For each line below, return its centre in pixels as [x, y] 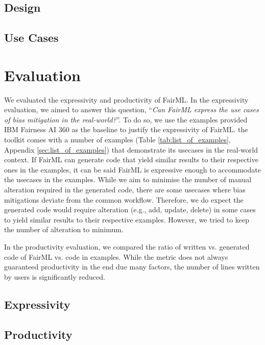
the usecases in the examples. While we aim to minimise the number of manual [128, 179]
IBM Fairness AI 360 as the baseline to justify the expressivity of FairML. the [126, 129]
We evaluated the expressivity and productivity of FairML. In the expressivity [126, 99]
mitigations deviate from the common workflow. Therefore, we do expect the [124, 199]
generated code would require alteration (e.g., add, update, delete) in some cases [130, 210]
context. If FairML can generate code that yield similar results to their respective [131, 159]
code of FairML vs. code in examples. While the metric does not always [116, 256]
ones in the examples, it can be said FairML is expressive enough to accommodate [132, 169]
